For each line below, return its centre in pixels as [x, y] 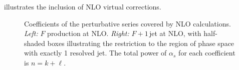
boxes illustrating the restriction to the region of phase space [141, 43]
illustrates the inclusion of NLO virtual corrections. [83, 6]
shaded [35, 43]
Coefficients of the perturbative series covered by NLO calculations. [128, 23]
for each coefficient [207, 53]
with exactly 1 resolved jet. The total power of [95, 53]
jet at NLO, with [175, 33]
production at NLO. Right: [88, 33]
